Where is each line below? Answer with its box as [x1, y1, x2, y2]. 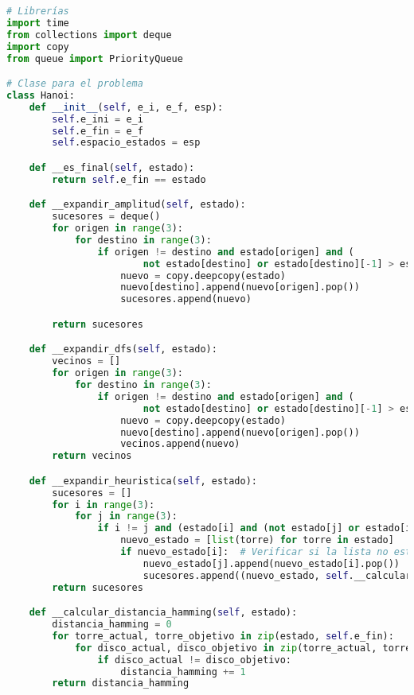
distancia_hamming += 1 [120, 666, 246, 678]
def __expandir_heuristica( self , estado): [29, 475, 258, 487]
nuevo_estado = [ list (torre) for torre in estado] [120, 534, 394, 546]
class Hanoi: [6, 89, 75, 101]
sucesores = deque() [52, 211, 161, 223]
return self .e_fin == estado [52, 173, 206, 185]
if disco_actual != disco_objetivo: [97, 654, 291, 666]
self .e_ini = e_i [52, 113, 143, 125]
